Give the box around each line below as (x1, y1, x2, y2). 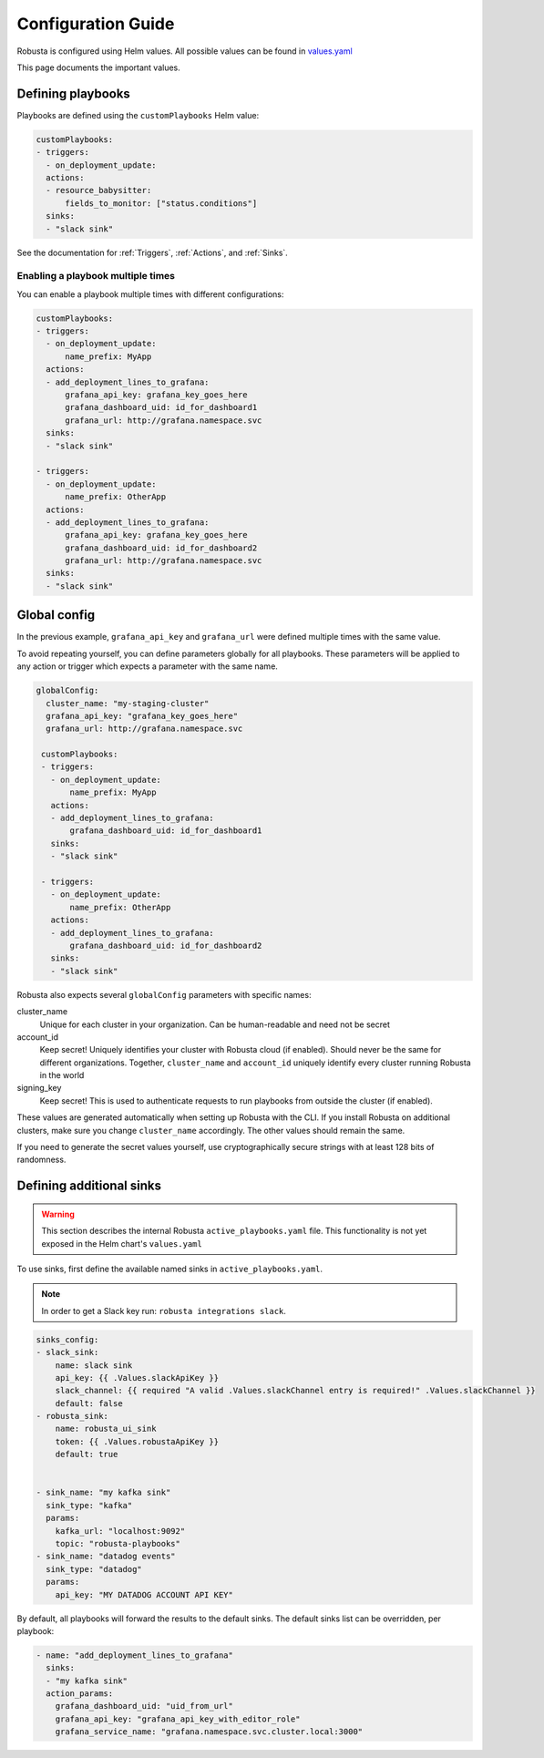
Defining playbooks (16, 86, 131, 101)
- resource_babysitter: (46, 185, 152, 196)
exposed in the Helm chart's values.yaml (41, 1238, 202, 1249)
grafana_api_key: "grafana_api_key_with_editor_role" (55, 1713, 301, 1724)
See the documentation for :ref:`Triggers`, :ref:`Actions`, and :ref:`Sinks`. (16, 247, 289, 258)
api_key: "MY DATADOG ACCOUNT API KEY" (55, 1589, 234, 1599)
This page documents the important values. (16, 62, 181, 73)
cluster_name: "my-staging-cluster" (46, 698, 210, 708)
